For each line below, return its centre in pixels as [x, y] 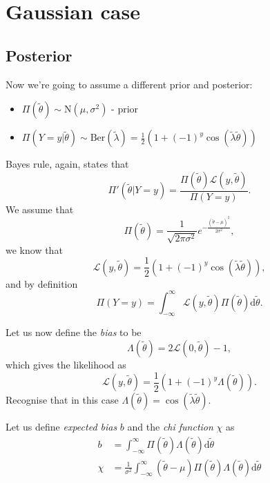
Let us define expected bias [61, 427]
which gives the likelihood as [66, 365]
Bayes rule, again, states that [67, 164]
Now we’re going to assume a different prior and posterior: [129, 84]
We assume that [40, 209]
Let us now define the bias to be [74, 332]
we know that [34, 249]
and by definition [42, 283]
